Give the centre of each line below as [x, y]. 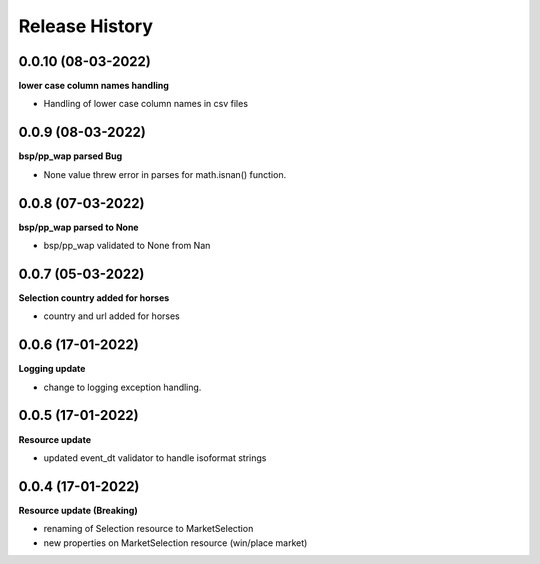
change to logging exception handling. [122, 387]
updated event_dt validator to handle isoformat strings [155, 457]
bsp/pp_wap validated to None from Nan [127, 246]
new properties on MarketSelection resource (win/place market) [175, 542]
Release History [86, 26]
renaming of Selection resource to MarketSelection [148, 529]
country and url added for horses [111, 316]
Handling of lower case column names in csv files [146, 104]
